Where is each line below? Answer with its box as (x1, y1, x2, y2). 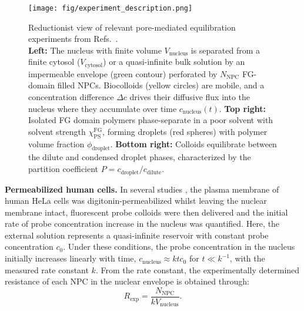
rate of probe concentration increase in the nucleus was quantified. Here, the (5, 217, 280, 230)
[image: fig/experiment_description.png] (28, 4, 193, 12)
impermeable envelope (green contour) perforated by (28, 67, 218, 80)
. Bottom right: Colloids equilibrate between (110, 137, 277, 150)
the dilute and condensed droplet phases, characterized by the (28, 151, 251, 163)
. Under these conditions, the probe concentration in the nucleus (63, 240, 295, 253)
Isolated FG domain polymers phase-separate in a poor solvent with (28, 114, 273, 126)
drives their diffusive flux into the (129, 91, 250, 103)
